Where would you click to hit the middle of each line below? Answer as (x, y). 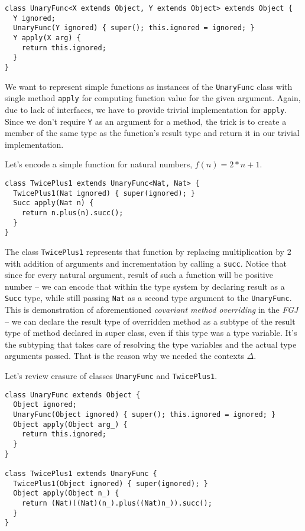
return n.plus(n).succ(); (72, 213)
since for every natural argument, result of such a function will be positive (139, 275)
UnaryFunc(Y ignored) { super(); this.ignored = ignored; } (134, 28)
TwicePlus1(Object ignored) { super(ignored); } (111, 483)
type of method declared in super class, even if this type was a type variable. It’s (151, 333)
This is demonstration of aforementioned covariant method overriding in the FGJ (152, 310)
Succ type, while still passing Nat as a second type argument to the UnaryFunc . (148, 298)
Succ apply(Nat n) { (53, 203)
